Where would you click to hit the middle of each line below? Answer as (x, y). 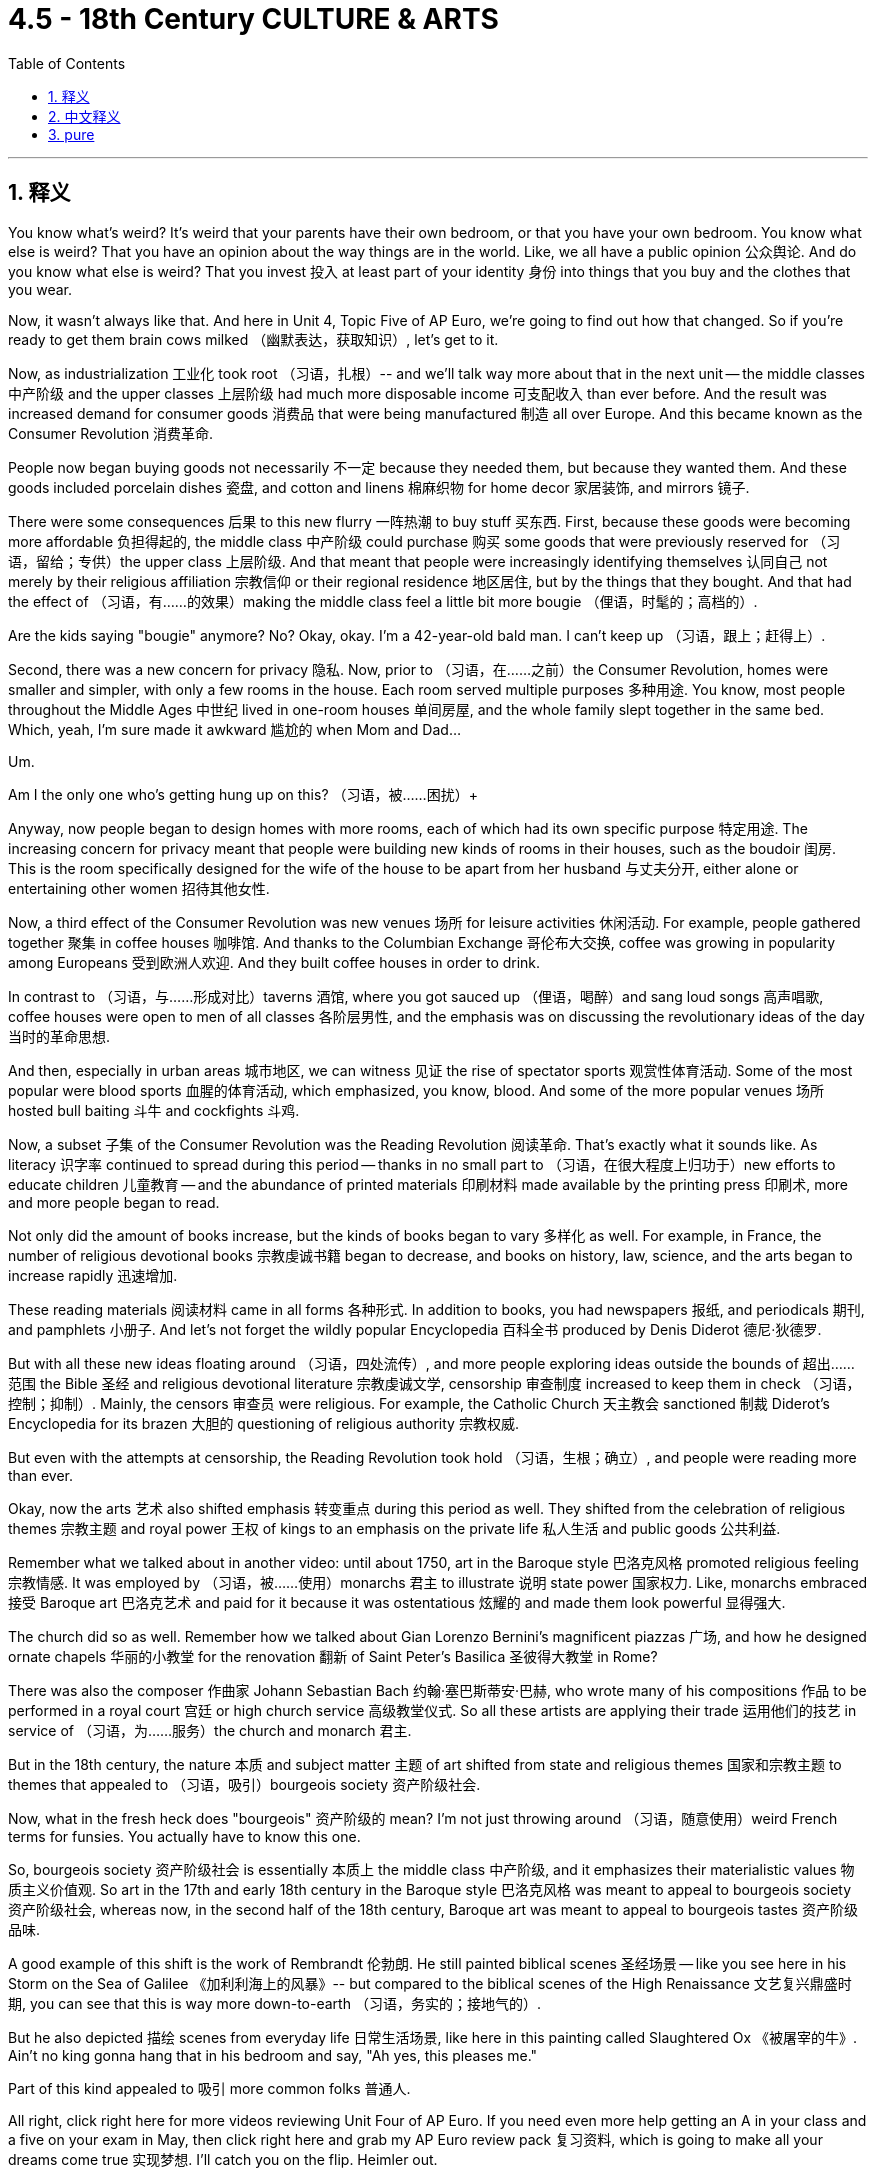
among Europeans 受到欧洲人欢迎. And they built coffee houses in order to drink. (274, 962)
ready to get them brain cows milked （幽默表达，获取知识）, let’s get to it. (253, 339)
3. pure (71, 134)
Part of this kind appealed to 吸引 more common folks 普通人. (209, 2088)
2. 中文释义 (84, 116)
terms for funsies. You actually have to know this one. (184, 1836)
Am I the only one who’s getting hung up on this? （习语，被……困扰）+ (243, 794)
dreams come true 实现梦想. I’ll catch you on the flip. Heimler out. (223, 2159)
